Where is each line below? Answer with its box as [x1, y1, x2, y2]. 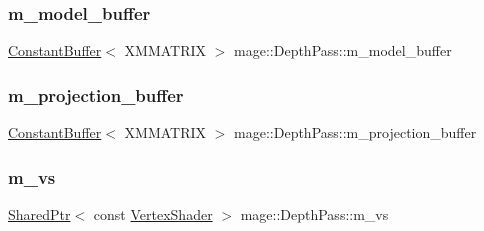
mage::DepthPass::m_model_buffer [234, 40, 452, 61]
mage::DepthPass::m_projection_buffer [234, 122, 477, 143]
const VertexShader [93, 203, 213, 224]
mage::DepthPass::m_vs [240, 203, 389, 224]
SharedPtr [8, 203, 71, 224]
